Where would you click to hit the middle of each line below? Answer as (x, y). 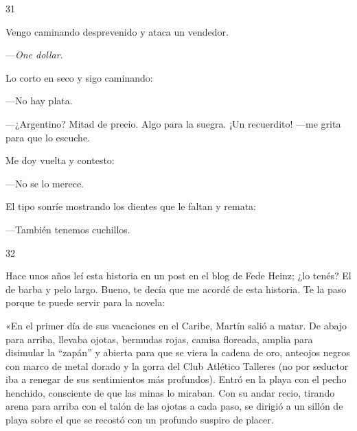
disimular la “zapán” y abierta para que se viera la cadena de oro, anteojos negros (178, 352)
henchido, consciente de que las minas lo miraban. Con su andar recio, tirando (170, 392)
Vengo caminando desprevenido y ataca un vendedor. (117, 31)
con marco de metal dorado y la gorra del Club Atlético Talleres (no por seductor (177, 365)
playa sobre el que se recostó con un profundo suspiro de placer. (140, 420)
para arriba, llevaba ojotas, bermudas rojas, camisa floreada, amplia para (159, 339)
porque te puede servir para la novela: (85, 302)
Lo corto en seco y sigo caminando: (79, 77)
